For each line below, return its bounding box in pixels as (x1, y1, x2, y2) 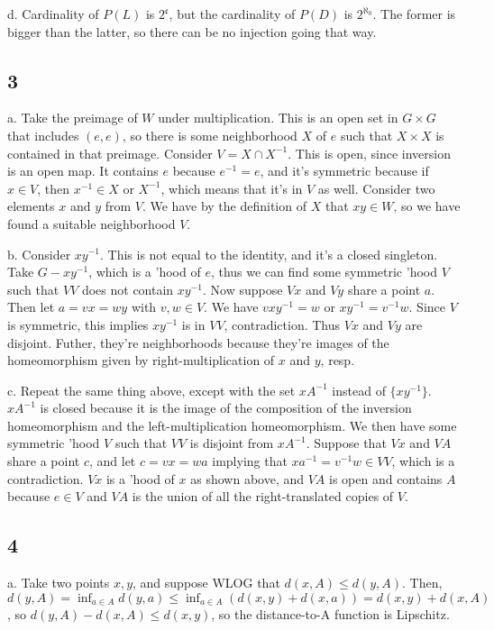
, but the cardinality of (169, 5, 296, 23)
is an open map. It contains (7, 161, 159, 180)
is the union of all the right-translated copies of (132, 487, 394, 506)
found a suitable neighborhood (7, 214, 176, 233)
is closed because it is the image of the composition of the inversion (40, 398, 412, 417)
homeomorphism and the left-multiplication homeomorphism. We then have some (7, 415, 457, 434)
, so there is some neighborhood (122, 125, 297, 144)
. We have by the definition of (142, 196, 306, 215)
